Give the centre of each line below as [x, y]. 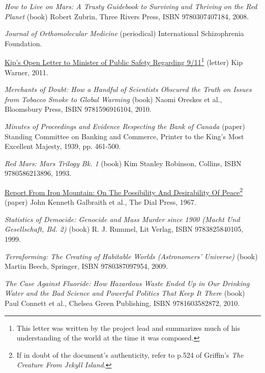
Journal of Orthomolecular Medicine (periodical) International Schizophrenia [124, 33]
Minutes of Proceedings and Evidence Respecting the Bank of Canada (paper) [125, 126]
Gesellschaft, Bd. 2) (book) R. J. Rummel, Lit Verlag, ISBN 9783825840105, [124, 229]
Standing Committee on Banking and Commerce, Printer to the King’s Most [124, 136]
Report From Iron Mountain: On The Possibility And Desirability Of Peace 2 [124, 191]
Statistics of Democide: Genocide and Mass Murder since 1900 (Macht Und [122, 219]
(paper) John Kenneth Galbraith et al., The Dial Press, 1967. [100, 202]
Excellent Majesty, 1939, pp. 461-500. [63, 146]
